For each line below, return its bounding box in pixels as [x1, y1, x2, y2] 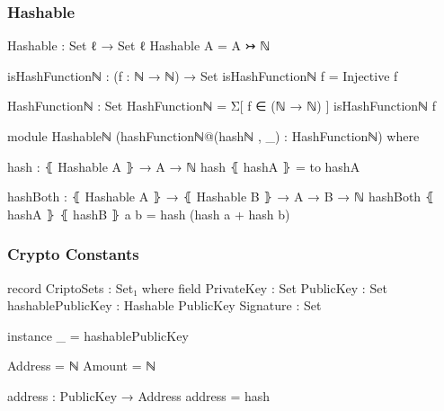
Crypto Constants [7, 243, 139, 265]
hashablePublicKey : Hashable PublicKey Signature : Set [7, 296, 322, 315]
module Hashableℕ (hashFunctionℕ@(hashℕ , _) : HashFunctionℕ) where [7, 127, 420, 145]
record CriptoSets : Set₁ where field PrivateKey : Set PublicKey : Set [7, 278, 387, 297]
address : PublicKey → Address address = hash [7, 386, 271, 405]
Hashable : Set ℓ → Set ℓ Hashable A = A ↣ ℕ [7, 36, 271, 55]
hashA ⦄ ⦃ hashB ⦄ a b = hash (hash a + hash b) [7, 204, 290, 223]
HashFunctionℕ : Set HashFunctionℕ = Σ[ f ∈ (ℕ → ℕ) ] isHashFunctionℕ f [7, 96, 436, 115]
